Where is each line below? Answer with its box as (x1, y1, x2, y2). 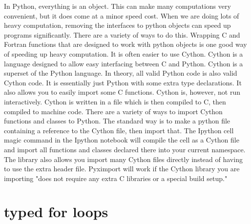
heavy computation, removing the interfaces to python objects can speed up (4, 20, 231, 30)
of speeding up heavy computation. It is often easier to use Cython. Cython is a (4, 48, 243, 59)
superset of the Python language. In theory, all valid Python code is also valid (4, 68, 237, 78)
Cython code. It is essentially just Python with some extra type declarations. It (4, 77, 242, 87)
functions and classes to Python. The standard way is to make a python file (4, 116, 230, 126)
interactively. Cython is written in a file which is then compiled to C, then (4, 96, 226, 106)
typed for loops (4, 202, 108, 222)
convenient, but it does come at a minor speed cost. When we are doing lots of (4, 10, 239, 20)
